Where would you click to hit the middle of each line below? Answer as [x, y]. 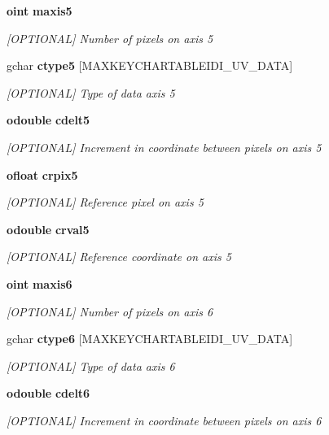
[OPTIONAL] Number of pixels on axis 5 [110, 38]
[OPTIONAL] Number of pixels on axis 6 [110, 311]
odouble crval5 [48, 229]
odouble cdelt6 [48, 393]
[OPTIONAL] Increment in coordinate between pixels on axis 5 [164, 147]
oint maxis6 [39, 283]
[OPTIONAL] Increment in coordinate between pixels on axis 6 [164, 420]
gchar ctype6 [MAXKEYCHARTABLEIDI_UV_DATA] [150, 339]
